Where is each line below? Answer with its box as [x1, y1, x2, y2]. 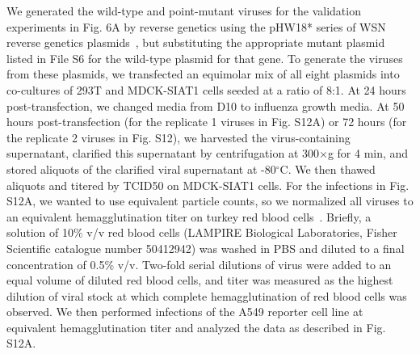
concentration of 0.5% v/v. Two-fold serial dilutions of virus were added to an [6, 255, 392, 272]
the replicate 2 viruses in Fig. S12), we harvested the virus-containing [6, 129, 351, 145]
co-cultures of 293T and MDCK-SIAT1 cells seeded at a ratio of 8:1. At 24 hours [6, 81, 406, 98]
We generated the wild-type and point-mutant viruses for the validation [6, 2, 361, 19]
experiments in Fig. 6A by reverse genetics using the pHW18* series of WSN [6, 18, 386, 35]
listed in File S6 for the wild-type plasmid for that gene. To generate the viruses [6, 49, 403, 66]
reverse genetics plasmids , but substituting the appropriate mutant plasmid [6, 34, 385, 51]
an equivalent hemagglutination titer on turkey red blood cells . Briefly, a [6, 208, 372, 225]
